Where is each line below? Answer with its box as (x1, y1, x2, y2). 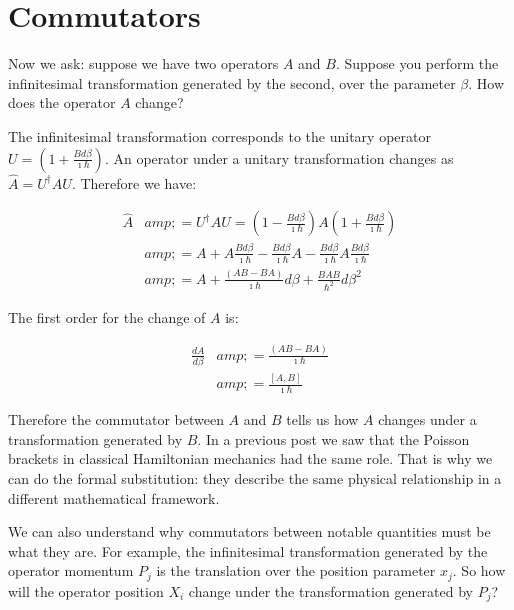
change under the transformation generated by (188, 580, 473, 601)
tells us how (286, 409, 359, 430)
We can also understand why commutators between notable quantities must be (8, 521, 491, 542)
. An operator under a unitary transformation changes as (104, 147, 454, 168)
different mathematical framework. (8, 487, 220, 508)
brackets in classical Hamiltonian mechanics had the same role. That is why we (8, 448, 493, 469)
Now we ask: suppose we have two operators (8, 53, 279, 74)
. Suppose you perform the (335, 53, 499, 74)
